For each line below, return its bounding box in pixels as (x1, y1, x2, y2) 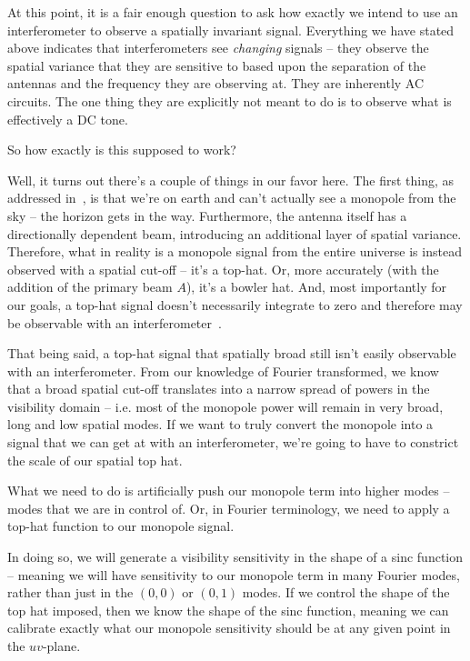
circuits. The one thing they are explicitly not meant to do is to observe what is (7, 91, 452, 110)
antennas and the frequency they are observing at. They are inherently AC (7, 74, 425, 93)
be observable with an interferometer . (7, 313, 222, 332)
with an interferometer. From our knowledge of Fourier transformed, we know (7, 361, 439, 380)
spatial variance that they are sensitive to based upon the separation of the (7, 55, 426, 75)
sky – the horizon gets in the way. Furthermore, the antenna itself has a (7, 205, 407, 225)
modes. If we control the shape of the (242, 583, 450, 602)
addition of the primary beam (7, 277, 173, 296)
